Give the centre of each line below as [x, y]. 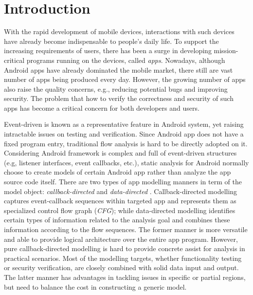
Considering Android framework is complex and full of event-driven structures [120, 153]
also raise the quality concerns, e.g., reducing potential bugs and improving [116, 88]
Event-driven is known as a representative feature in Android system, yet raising [124, 124]
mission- [226, 50]
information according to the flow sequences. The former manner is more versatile [126, 229]
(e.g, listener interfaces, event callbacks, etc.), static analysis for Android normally [126, 162]
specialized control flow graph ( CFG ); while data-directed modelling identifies [120, 210]
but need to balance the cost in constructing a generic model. [95, 286]
